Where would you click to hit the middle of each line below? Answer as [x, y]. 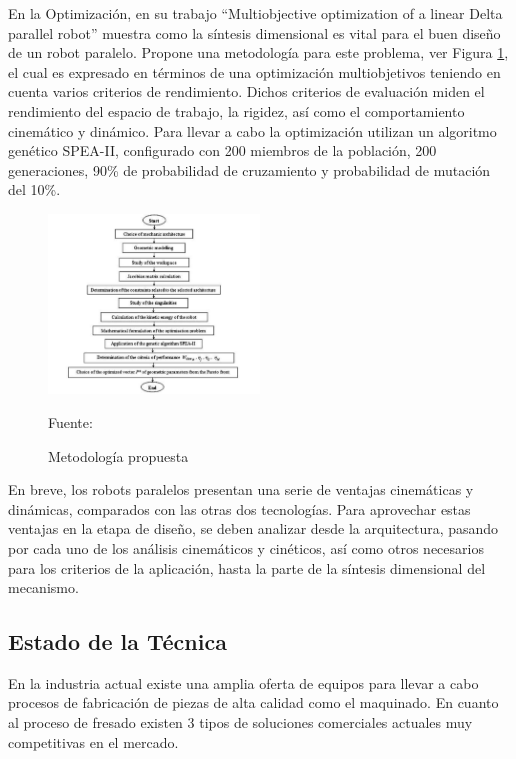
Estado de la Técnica [117, 641]
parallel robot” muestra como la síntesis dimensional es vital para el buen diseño [254, 32]
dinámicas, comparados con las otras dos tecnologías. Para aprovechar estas [239, 508]
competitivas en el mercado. [93, 741]
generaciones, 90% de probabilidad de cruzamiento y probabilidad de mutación [249, 169]
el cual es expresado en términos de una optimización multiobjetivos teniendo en [254, 71]
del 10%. [34, 189]
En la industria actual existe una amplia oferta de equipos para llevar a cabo [243, 682]
